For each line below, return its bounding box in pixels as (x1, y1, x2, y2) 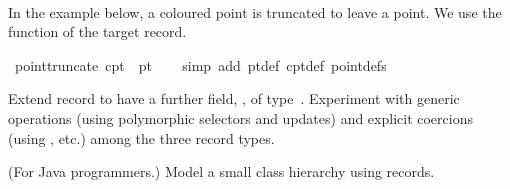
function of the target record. (8, 21, 187, 42)
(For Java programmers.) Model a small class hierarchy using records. (8, 161, 435, 182)
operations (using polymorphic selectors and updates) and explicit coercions (8, 107, 473, 128)
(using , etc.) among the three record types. (8, 127, 275, 148)
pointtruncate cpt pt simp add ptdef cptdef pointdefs (14, 54, 387, 75)
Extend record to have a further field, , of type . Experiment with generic (8, 88, 460, 109)
